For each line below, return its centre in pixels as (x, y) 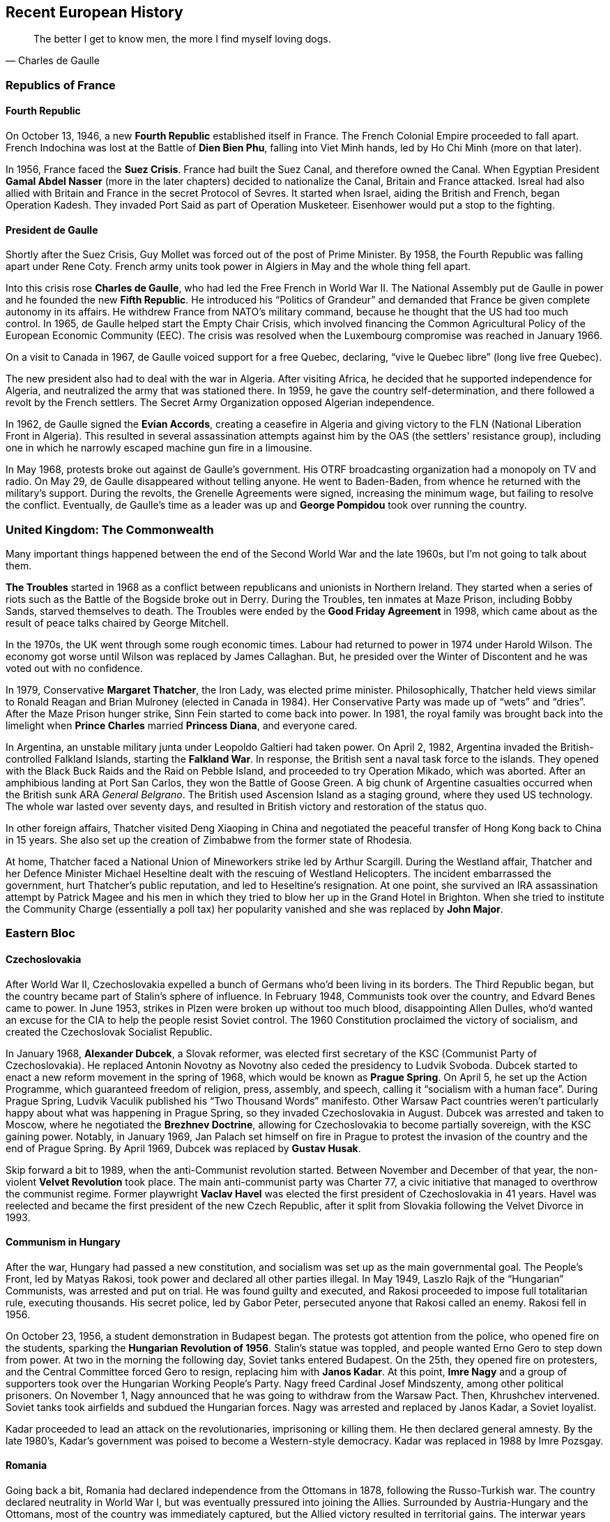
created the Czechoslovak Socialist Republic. (109, 1031)
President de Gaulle (52, 230)
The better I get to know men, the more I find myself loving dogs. (182, 39)
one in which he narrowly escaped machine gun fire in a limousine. (159, 448)
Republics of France (61, 85)
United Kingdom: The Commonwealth (110, 529)
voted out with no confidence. (74, 668)
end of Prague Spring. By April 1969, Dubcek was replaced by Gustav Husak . (183, 1148)
